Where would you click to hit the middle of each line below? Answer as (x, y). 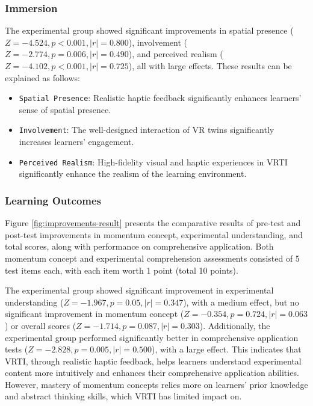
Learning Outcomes (53, 200)
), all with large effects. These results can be (210, 66)
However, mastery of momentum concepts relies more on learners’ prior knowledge (156, 384)
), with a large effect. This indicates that (227, 349)
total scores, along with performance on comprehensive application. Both (139, 246)
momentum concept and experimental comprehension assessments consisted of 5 (152, 258)
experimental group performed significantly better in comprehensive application (152, 337)
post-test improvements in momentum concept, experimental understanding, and (154, 234)
